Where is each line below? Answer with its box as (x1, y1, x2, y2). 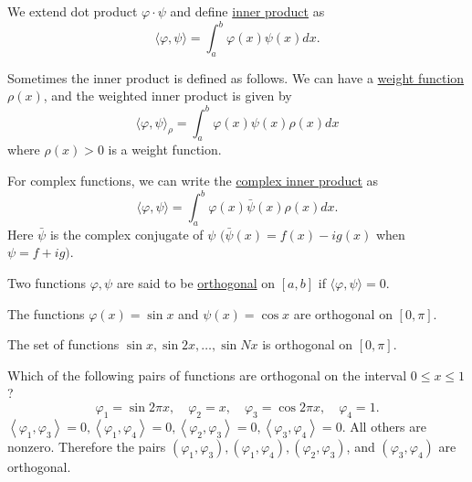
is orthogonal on (262, 335, 353, 354)
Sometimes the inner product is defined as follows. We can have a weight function (7, 68, 465, 87)
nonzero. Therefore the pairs (7, 436, 166, 455)
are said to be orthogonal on (116, 273, 276, 293)
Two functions (7, 273, 87, 293)
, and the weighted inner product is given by (43, 86, 292, 105)
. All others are (341, 416, 426, 435)
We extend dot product (7, 2, 138, 20)
